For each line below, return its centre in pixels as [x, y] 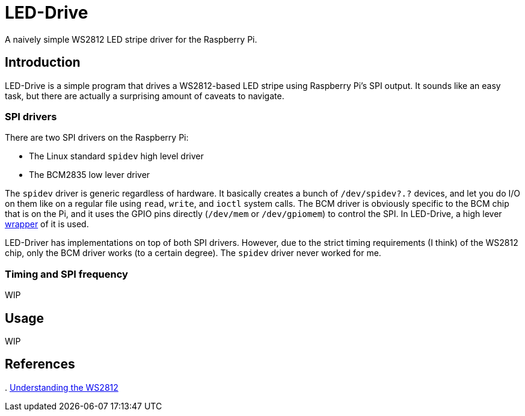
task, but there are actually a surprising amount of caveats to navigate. [145, 96]
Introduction [43, 63]
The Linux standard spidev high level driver [116, 156]
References [40, 364]
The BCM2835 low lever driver [90, 175]
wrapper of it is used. [47, 224]
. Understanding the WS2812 [62, 387]
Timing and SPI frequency [66, 274]
